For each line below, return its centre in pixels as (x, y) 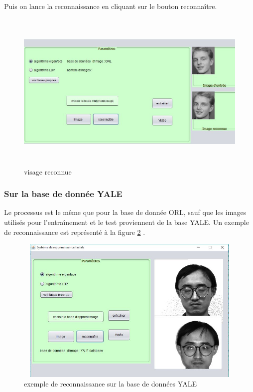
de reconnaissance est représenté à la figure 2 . (75, 232)
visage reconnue (48, 171)
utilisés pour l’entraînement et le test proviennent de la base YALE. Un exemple (126, 222)
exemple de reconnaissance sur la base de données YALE (110, 384)
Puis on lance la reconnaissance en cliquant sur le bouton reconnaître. (111, 6)
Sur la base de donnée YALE (63, 194)
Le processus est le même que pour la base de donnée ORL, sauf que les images (125, 212)
